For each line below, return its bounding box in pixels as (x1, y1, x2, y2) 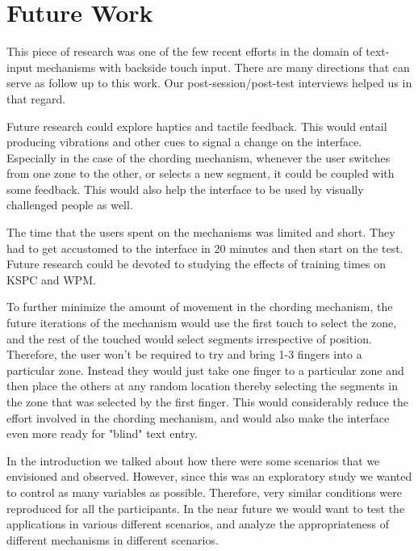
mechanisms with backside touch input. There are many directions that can (36, 58, 410, 75)
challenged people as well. (6, 196, 133, 213)
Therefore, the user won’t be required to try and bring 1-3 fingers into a (6, 346, 362, 363)
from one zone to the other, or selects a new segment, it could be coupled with (6, 165, 395, 182)
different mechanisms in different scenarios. (6, 531, 219, 548)
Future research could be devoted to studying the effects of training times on (6, 255, 387, 272)
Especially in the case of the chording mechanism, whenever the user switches (6, 149, 391, 166)
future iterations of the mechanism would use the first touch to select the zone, (6, 314, 397, 331)
